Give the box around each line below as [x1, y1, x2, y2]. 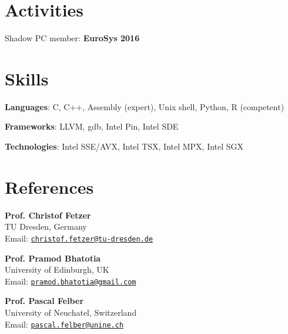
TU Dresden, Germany [5, 220, 87, 233]
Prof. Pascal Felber [5, 295, 84, 307]
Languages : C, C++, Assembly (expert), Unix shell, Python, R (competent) [5, 100, 284, 113]
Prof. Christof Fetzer [5, 209, 91, 221]
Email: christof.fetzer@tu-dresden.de [5, 232, 153, 244]
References [5, 174, 94, 199]
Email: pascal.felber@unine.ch [5, 318, 124, 330]
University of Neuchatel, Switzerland [5, 306, 137, 319]
